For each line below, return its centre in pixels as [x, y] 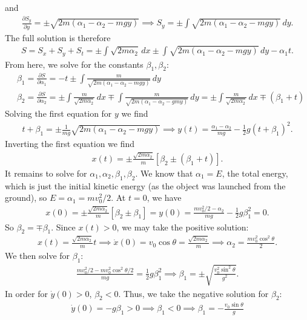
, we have [164, 198]
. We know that [164, 173]
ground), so [26, 198]
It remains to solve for [46, 173]
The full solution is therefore [58, 37]
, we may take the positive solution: [183, 227]
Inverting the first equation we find [70, 144]
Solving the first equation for [58, 113]
